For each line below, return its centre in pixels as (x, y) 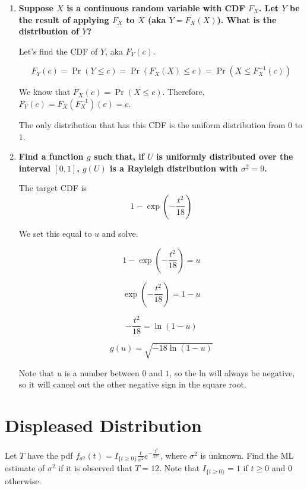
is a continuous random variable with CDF (156, 8)
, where (174, 455)
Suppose (36, 8)
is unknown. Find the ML (247, 455)
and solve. (120, 233)
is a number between (102, 372)
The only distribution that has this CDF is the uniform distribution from (152, 124)
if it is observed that (95, 468)
